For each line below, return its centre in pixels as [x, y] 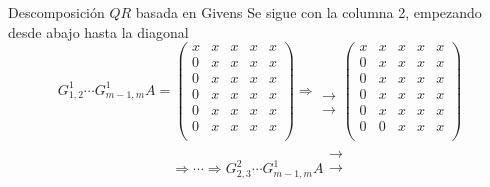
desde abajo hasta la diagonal [98, 31]
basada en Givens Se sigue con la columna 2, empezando [308, 12]
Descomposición [56, 12]
